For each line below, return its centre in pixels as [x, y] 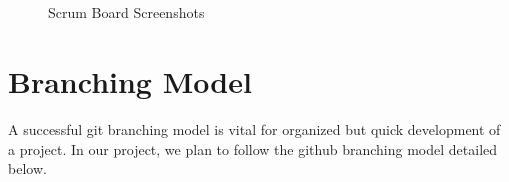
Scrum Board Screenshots [126, 12]
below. [27, 168]
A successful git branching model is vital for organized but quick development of [254, 128]
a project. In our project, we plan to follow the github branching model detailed [253, 148]
